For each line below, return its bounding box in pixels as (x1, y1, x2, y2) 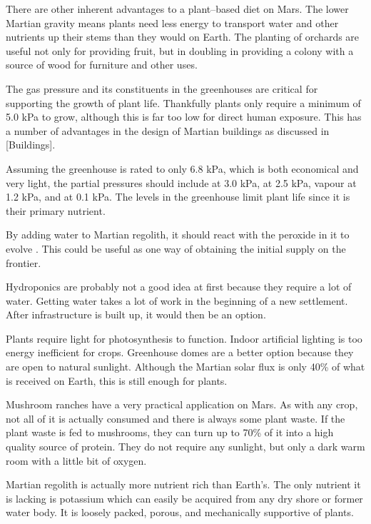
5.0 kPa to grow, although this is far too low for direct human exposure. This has (6, 109, 362, 124)
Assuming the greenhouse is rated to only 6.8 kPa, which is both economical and (6, 161, 359, 176)
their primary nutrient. (6, 203, 106, 218)
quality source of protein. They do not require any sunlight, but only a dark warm (6, 439, 365, 454)
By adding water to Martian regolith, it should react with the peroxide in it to (6, 227, 350, 242)
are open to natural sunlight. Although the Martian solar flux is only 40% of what (6, 359, 365, 374)
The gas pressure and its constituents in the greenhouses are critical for (6, 81, 318, 96)
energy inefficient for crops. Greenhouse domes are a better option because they (6, 345, 354, 360)
